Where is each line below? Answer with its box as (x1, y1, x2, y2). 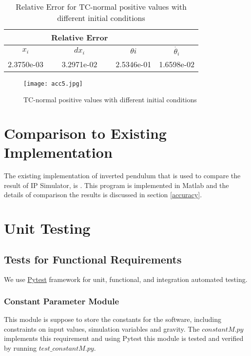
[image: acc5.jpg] (23, 80, 83, 88)
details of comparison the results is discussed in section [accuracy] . (4, 189, 202, 200)
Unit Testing (4, 218, 91, 238)
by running (4, 342, 37, 353)
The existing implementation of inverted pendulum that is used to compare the (4, 170, 241, 181)
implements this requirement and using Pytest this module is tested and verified (4, 333, 244, 343)
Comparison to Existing (4, 123, 167, 143)
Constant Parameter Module (4, 295, 119, 307)
